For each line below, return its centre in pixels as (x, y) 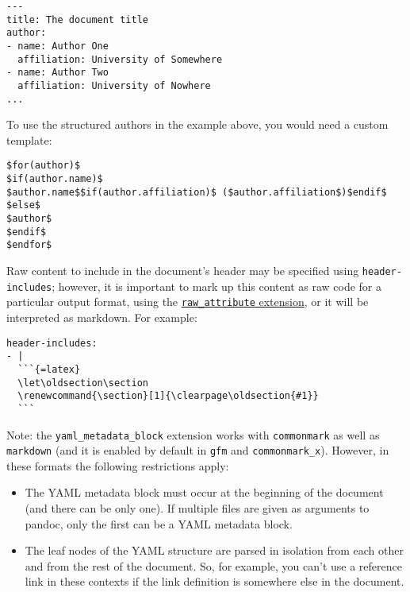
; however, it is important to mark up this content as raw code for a (217, 286)
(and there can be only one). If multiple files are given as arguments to (197, 508)
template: (29, 139)
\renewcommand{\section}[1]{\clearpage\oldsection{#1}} (168, 396)
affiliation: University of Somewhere (120, 59)
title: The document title (77, 19)
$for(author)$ (44, 166)
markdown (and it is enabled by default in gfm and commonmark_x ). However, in (198, 450)
